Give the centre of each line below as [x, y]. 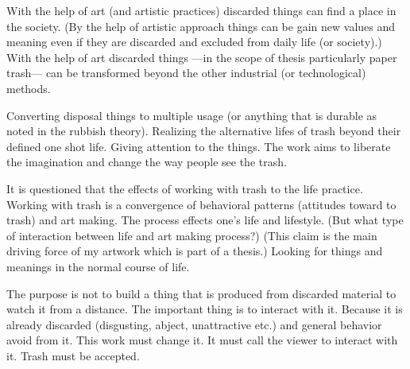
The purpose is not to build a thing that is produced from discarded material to [201, 293]
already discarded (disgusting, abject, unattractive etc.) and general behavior [194, 324]
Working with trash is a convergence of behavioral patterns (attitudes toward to [201, 204]
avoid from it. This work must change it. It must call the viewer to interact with [202, 340]
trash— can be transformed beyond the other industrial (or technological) [186, 73]
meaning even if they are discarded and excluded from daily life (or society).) [194, 42]
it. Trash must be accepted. [73, 355]
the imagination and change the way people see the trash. [147, 162]
